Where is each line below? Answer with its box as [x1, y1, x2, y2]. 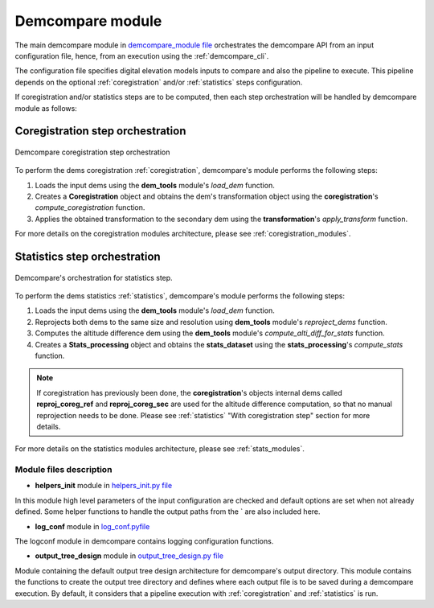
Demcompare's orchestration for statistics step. [14, 273, 173, 282]
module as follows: [14, 103, 78, 113]
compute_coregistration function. [35, 203, 145, 212]
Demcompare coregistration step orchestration [14, 147, 170, 157]
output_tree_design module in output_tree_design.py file [35, 551, 224, 561]
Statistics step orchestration [14, 250, 161, 264]
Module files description [14, 464, 113, 475]
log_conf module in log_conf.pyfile [35, 521, 150, 531]
